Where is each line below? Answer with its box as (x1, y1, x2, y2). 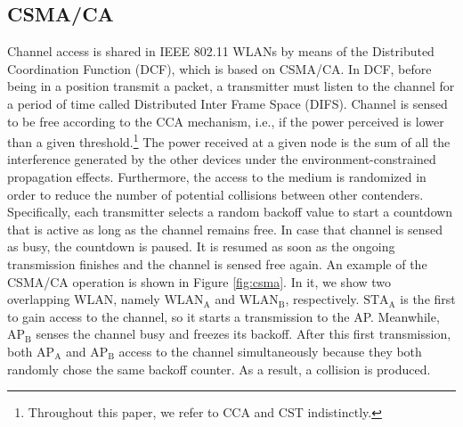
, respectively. (285, 290, 360, 308)
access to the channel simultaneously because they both (118, 341, 422, 360)
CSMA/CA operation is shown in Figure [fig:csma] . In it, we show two (7, 272, 392, 291)
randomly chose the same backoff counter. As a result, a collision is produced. (7, 359, 431, 378)
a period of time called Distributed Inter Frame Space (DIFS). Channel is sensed (7, 94, 448, 112)
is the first (400, 290, 456, 308)
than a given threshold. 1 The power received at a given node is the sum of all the (7, 130, 451, 151)
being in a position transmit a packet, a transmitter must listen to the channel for (7, 77, 455, 95)
